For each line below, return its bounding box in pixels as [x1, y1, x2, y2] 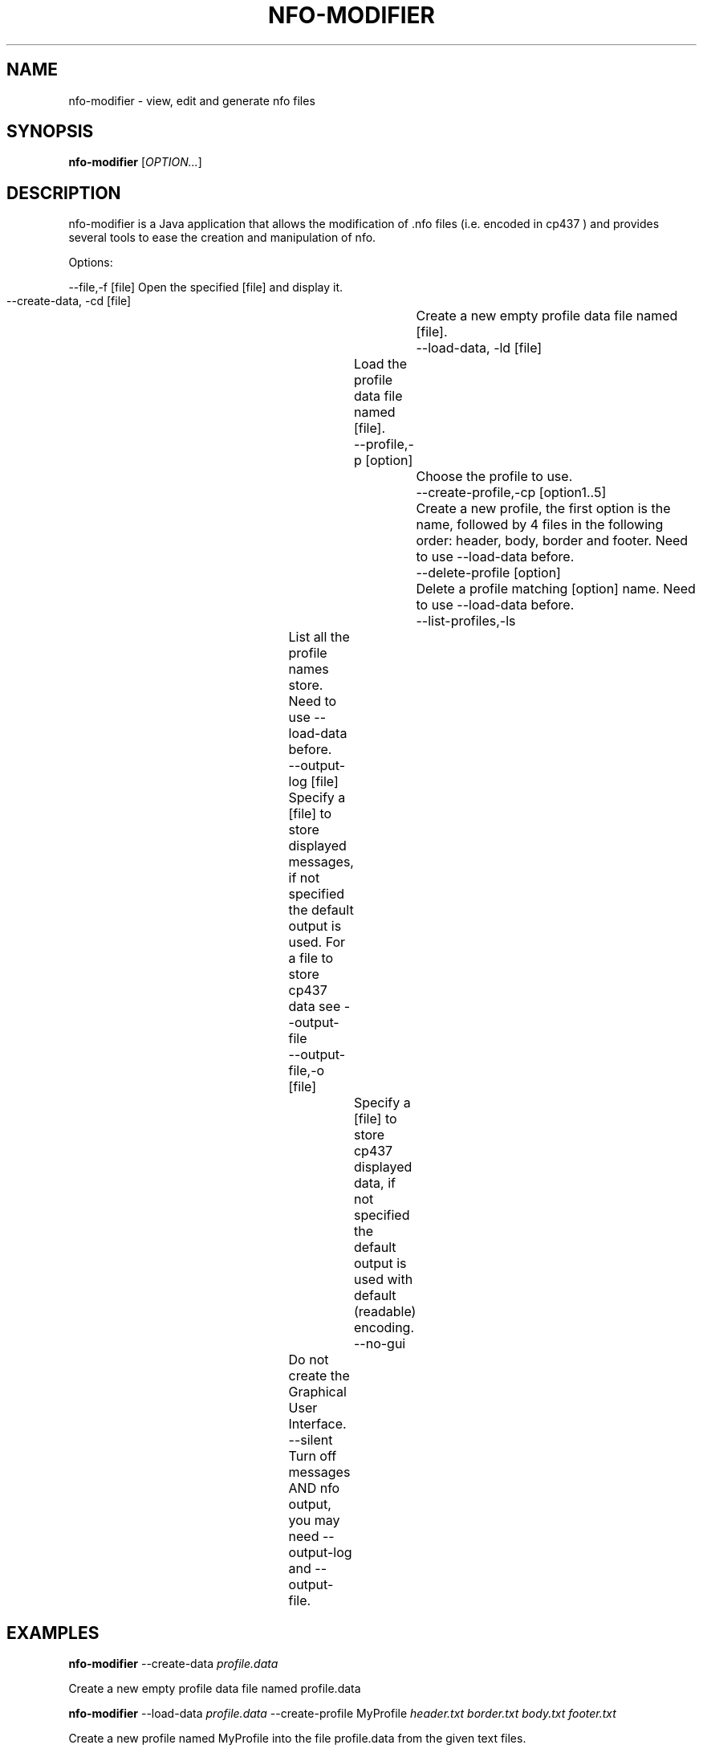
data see [288, 998, 341, 1015]
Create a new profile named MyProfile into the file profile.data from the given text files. [68, 1731, 526, 1746]
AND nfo [288, 1480, 340, 1497]
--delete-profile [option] [416, 565, 561, 581]
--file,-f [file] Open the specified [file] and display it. [68, 280, 343, 295]
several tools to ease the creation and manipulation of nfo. [68, 230, 376, 245]
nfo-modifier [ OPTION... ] [68, 155, 202, 169]
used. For [288, 934, 346, 951]
